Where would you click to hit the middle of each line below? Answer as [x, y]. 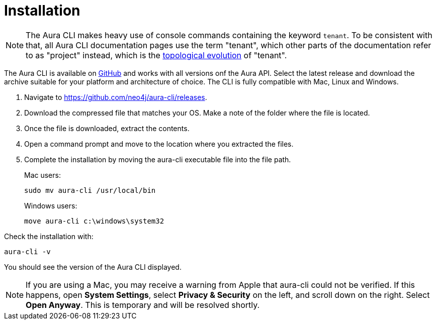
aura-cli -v [27, 251]
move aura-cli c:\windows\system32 [94, 221]
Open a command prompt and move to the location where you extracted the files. [159, 144]
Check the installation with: [49, 236]
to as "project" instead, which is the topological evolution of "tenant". [156, 55]
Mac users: [42, 175]
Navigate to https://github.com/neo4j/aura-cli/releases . [116, 97]
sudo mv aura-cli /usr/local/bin [90, 190]
